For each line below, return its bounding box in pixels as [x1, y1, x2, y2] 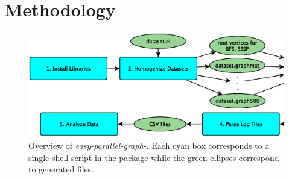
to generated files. [28, 163, 94, 175]
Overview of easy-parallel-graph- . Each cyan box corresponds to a [28, 139, 270, 151]
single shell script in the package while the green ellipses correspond [28, 151, 279, 163]
